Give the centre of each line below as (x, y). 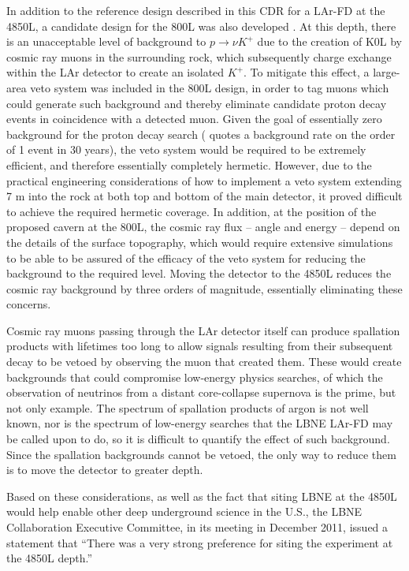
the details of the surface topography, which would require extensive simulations (200, 242)
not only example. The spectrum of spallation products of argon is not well (188, 407)
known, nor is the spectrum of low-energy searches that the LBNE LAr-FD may (200, 423)
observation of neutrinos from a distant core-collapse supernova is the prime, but (201, 392)
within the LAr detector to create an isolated (115, 72)
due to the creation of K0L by (330, 41)
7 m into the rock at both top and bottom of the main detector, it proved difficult (204, 196)
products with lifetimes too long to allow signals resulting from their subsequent (200, 346)
